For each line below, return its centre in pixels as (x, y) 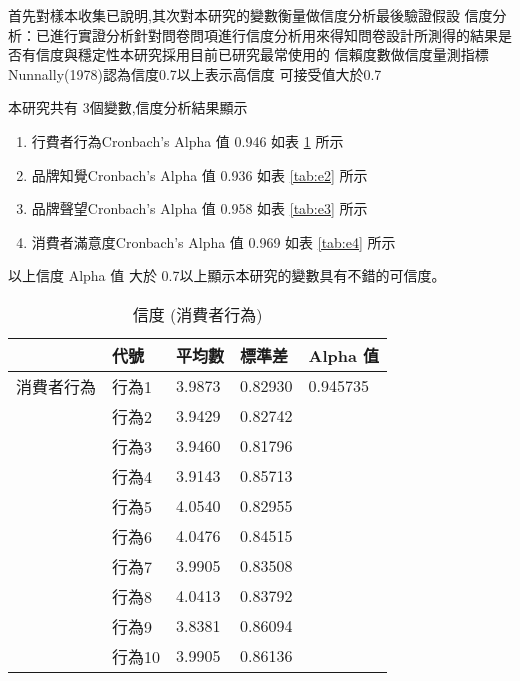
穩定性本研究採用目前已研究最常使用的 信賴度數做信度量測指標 (283, 54)
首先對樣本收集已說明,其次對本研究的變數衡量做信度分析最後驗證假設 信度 (250, 15)
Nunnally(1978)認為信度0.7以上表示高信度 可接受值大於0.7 (195, 73)
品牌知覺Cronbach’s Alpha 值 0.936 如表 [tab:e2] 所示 (199, 174)
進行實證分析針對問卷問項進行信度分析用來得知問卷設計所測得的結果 (273, 34)
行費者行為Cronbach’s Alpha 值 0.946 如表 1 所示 (187, 140)
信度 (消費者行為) (197, 314)
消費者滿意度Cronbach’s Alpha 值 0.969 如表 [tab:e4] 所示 (213, 241)
